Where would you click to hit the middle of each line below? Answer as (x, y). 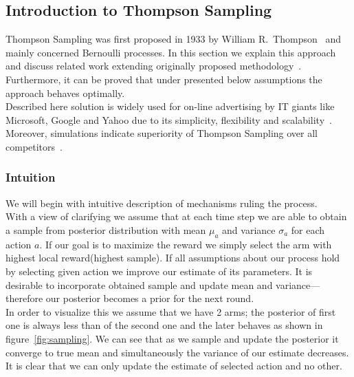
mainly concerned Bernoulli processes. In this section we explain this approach (171, 52)
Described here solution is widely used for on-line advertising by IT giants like (170, 106)
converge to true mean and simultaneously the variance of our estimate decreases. (177, 352)
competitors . (34, 146)
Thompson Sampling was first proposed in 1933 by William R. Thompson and (173, 39)
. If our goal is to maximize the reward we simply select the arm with (186, 244)
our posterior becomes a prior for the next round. (150, 298)
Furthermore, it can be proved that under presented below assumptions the (164, 79)
